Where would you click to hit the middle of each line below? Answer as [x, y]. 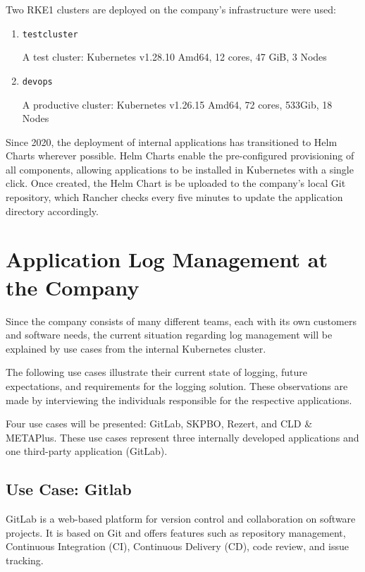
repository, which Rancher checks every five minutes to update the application [174, 197]
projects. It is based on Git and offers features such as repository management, [176, 532]
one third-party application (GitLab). [87, 451]
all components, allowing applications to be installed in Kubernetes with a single [180, 169]
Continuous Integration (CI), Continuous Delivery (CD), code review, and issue [177, 546]
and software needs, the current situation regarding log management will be [169, 335]
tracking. [25, 560]
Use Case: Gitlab [69, 489]
